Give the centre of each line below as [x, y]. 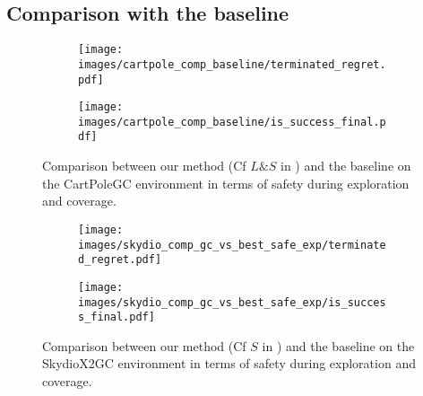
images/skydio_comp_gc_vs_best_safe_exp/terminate [232, 245]
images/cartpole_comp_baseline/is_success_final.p [232, 122]
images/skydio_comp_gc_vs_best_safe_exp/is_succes [232, 302]
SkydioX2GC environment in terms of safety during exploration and [229, 363]
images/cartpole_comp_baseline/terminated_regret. [232, 64]
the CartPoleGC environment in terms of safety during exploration [226, 183]
